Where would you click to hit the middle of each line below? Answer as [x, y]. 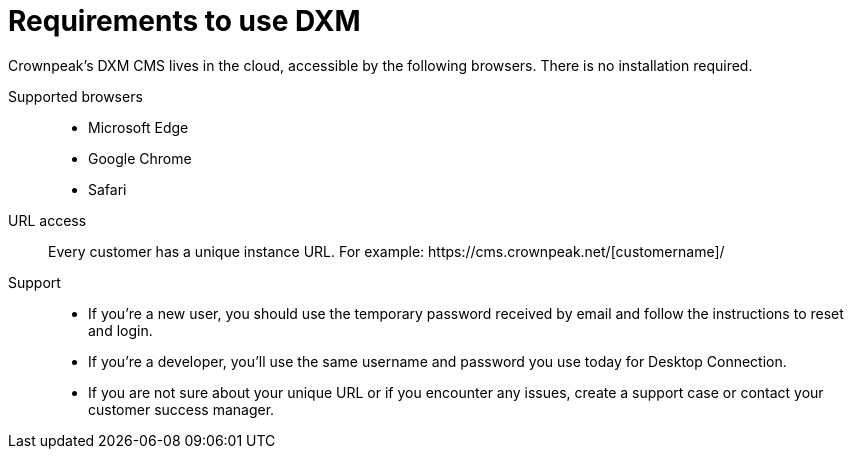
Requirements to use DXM [184, 21]
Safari [107, 189]
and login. [120, 330]
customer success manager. [181, 409]
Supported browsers [75, 96]
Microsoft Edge [138, 127]
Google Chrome [140, 158]
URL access [47, 220]
